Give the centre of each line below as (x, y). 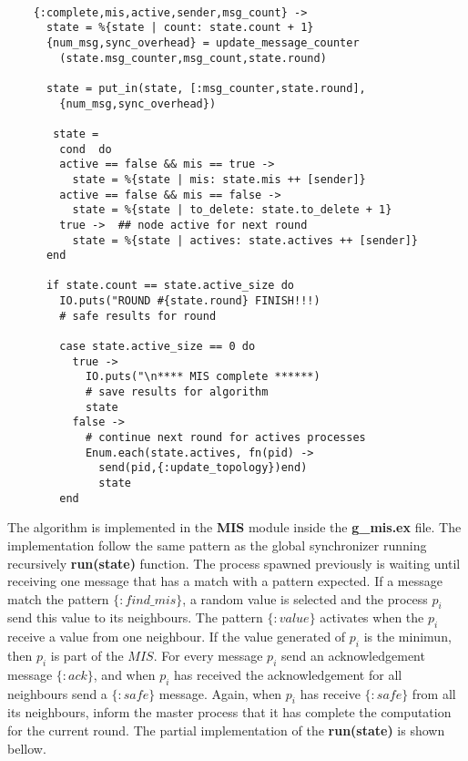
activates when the (372, 617)
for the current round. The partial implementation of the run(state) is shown (226, 730)
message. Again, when (220, 693)
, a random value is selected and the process (305, 598)
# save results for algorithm (177, 392)
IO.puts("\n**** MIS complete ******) (203, 377)
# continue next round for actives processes (225, 438)
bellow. (27, 748)
